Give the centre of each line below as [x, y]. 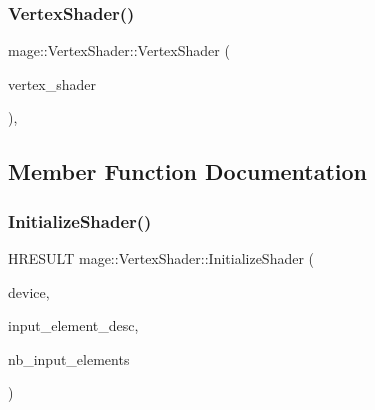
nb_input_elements [69, 358]
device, [29, 291]
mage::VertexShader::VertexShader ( [119, 50]
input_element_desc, [73, 325]
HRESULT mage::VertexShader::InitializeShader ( [161, 258]
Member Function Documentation [188, 171]
